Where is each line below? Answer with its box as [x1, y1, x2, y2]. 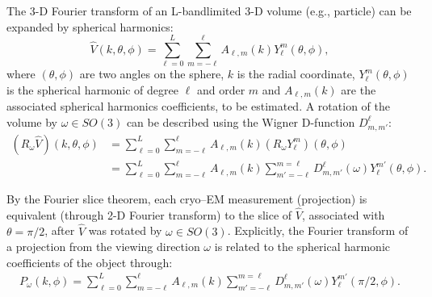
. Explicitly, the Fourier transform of [227, 222, 409, 239]
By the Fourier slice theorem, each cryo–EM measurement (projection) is [6, 190, 367, 207]
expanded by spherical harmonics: [6, 18, 174, 35]
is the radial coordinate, [237, 65, 355, 82]
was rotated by [88, 222, 162, 239]
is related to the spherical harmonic [214, 238, 391, 255]
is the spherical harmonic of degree [6, 81, 178, 98]
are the [341, 81, 376, 98]
